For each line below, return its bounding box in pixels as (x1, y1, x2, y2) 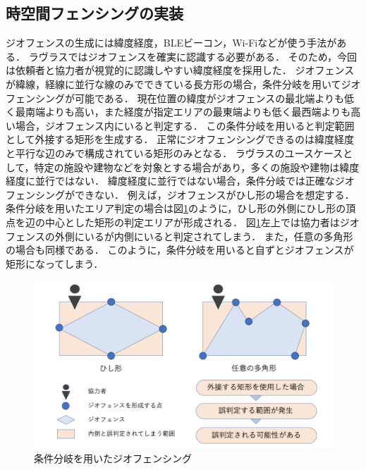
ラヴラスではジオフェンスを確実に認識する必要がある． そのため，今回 (28, 49, 358, 63)
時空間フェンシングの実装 (6, 2, 183, 24)
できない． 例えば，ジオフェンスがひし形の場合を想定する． (74, 187, 355, 202)
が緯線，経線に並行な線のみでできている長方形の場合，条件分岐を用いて (6, 76, 341, 91)
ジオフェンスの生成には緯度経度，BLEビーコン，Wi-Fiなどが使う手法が (6, 35, 337, 50)
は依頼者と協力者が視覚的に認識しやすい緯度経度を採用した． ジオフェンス (6, 63, 355, 78)
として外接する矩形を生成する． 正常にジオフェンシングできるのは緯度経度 (6, 132, 354, 147)
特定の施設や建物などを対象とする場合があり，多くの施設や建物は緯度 (34, 159, 360, 174)
